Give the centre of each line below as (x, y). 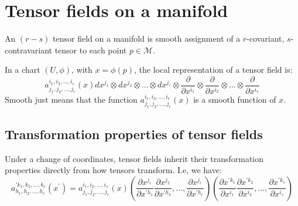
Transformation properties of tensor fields (134, 134)
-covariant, (266, 38)
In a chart (23, 70)
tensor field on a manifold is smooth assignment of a (147, 38)
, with (82, 70)
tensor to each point (91, 50)
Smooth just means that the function (71, 99)
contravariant (28, 50)
